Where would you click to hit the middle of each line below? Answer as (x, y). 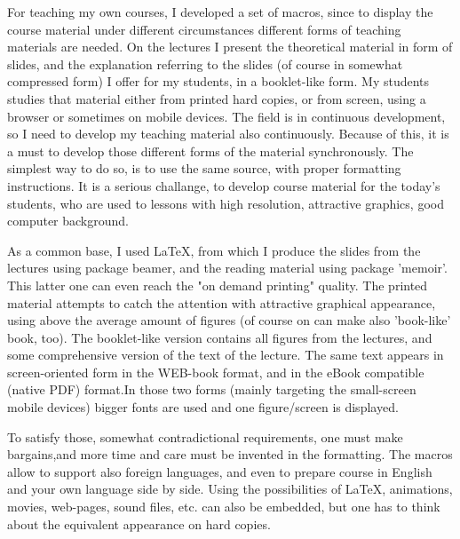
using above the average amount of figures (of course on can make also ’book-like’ (229, 320)
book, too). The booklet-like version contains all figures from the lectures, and (220, 337)
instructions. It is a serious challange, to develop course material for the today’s (224, 185)
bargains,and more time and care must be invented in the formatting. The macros (230, 454)
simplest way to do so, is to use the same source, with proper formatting (204, 168)
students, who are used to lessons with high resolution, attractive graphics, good (226, 203)
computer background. (68, 221)
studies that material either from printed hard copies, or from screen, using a (217, 98)
